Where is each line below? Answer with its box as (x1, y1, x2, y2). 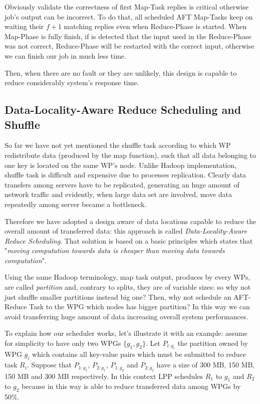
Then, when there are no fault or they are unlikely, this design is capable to (5, 67, 237, 78)
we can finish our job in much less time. (5, 50, 126, 61)
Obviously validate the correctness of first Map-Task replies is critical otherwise (5, 2, 248, 12)
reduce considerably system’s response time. (5, 77, 139, 88)
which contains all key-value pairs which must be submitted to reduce (32, 349, 246, 359)
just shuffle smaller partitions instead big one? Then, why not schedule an (5, 291, 231, 302)
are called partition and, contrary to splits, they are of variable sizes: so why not (5, 282, 251, 292)
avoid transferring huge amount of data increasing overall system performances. (5, 311, 248, 321)
